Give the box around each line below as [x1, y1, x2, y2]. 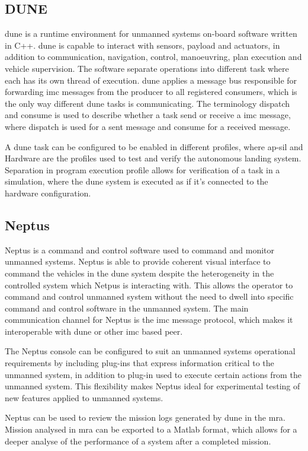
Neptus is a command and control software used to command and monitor [5, 243, 275, 256]
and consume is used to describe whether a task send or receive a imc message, [5, 109, 291, 121]
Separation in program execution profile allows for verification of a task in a [5, 163, 280, 176]
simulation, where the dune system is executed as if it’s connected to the [5, 175, 268, 188]
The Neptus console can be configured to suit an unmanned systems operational [5, 345, 296, 357]
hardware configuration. [5, 186, 91, 199]
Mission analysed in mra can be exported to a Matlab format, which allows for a [5, 423, 297, 436]
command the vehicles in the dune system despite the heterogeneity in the [5, 266, 274, 279]
